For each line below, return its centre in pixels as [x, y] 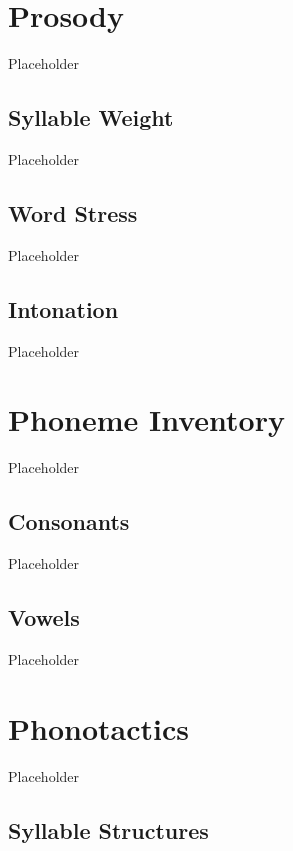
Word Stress [73, 212]
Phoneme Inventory [146, 419]
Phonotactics [98, 727]
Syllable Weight [91, 117]
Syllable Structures [108, 829]
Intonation [63, 308]
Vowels [44, 617]
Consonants [69, 521]
